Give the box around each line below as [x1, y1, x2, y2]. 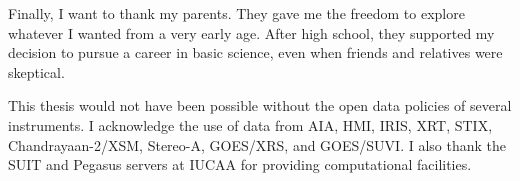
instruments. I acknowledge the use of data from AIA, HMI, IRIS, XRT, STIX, [8, 114, 493, 135]
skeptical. [8, 61, 65, 82]
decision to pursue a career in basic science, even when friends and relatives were [8, 42, 503, 63]
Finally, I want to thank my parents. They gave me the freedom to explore [8, 3, 465, 23]
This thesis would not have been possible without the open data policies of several [8, 95, 512, 116]
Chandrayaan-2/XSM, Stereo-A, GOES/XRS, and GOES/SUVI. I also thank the [8, 134, 507, 155]
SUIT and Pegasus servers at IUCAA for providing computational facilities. [8, 154, 472, 175]
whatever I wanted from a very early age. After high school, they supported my [8, 22, 495, 43]
